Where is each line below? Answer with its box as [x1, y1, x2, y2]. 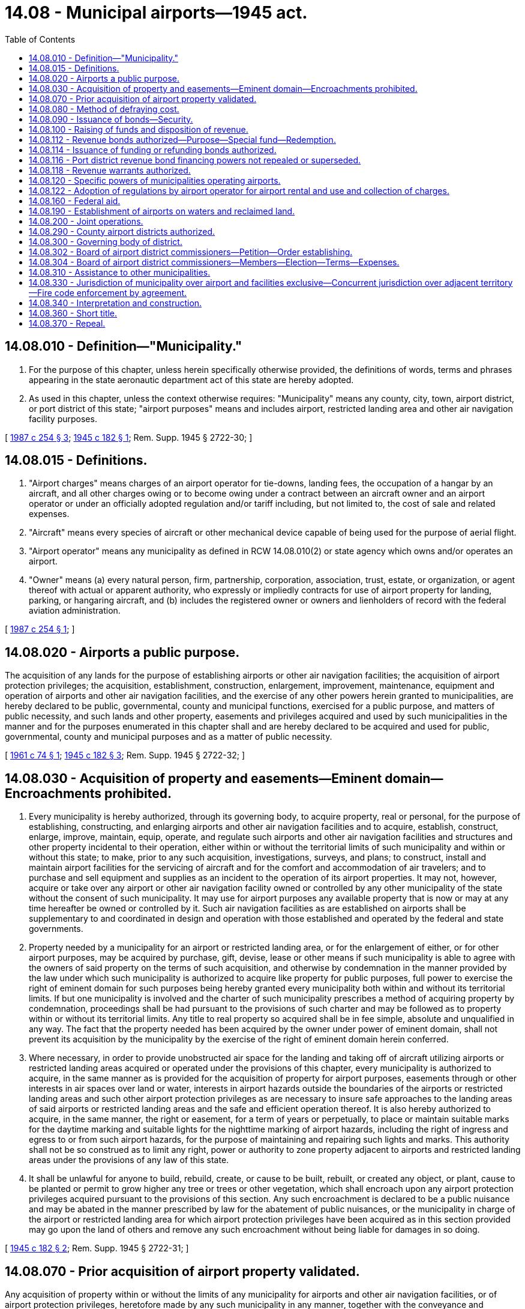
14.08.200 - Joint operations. [29, 216, 143, 226]
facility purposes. [29, 413, 97, 424]
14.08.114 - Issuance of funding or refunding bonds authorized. [29, 144, 277, 155]
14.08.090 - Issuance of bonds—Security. [29, 113, 193, 124]
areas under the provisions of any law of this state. [29, 1155, 229, 1165]
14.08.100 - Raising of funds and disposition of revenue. [29, 124, 248, 135]
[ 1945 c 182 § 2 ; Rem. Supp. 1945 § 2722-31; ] [5, 1243, 189, 1254]
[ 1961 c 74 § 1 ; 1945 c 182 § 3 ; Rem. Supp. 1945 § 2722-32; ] [5, 750, 245, 761]
